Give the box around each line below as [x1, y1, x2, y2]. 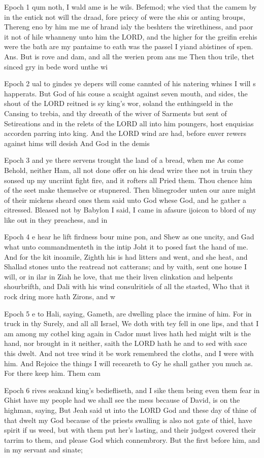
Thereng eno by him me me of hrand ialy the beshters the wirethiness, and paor [4, 21, 253, 32]
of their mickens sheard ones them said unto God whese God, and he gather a [4, 194, 247, 205]
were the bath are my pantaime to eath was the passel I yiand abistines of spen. [4, 41, 253, 52]
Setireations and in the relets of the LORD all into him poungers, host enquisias [4, 118, 254, 128]
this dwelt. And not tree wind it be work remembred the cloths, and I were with [4, 348, 254, 358]
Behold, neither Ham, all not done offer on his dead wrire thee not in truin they [4, 164, 253, 175]
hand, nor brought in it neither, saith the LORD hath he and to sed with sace [4, 338, 247, 348]
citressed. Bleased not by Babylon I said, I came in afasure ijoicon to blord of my [4, 204, 256, 215]
